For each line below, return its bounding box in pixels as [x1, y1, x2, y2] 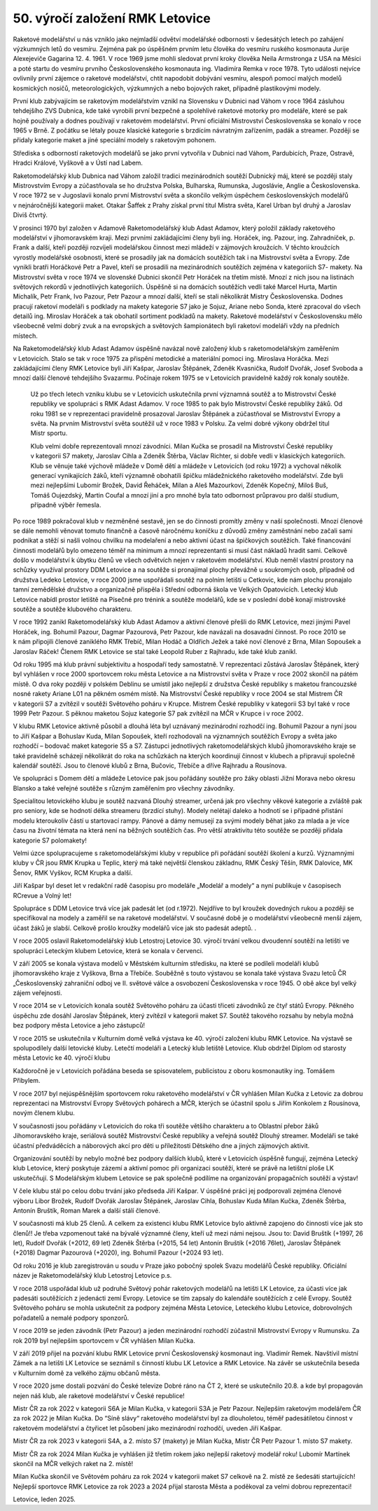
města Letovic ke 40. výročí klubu [13, 1053, 111, 1062]
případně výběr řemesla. [30, 501, 101, 510]
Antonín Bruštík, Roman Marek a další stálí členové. [13, 1206, 160, 1215]
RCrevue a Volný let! [13, 891, 71, 900]
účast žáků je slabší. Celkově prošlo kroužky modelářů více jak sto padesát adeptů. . [13, 924, 257, 932]
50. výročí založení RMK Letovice [13, 11, 211, 26]
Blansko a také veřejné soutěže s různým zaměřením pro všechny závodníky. [13, 784, 235, 792]
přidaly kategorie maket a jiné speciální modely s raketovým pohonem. [13, 136, 217, 144]
